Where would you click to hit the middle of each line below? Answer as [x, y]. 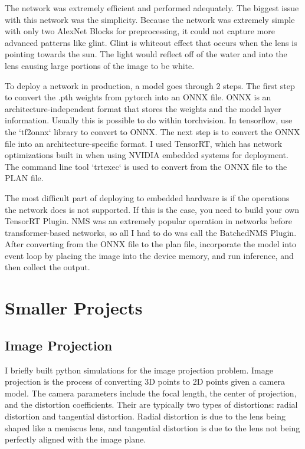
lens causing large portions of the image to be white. [100, 65]
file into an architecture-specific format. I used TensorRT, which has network [144, 143]
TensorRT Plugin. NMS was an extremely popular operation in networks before [149, 221]
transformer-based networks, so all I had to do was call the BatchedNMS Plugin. [151, 232]
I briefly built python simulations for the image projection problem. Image [139, 370]
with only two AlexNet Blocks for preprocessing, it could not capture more [140, 31]
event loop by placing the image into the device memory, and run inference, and [149, 255]
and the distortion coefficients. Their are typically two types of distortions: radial [151, 404]
